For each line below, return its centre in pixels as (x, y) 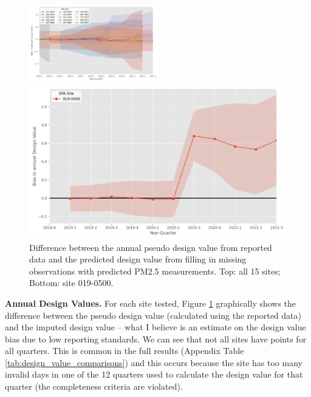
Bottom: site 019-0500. (71, 283)
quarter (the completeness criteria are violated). (94, 386)
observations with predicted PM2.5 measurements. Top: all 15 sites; (155, 271)
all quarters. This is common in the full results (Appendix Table (125, 351)
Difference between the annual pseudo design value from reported (151, 247)
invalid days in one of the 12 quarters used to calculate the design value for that (154, 374)
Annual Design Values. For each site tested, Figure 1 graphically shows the (151, 303)
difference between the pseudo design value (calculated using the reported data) (153, 315)
